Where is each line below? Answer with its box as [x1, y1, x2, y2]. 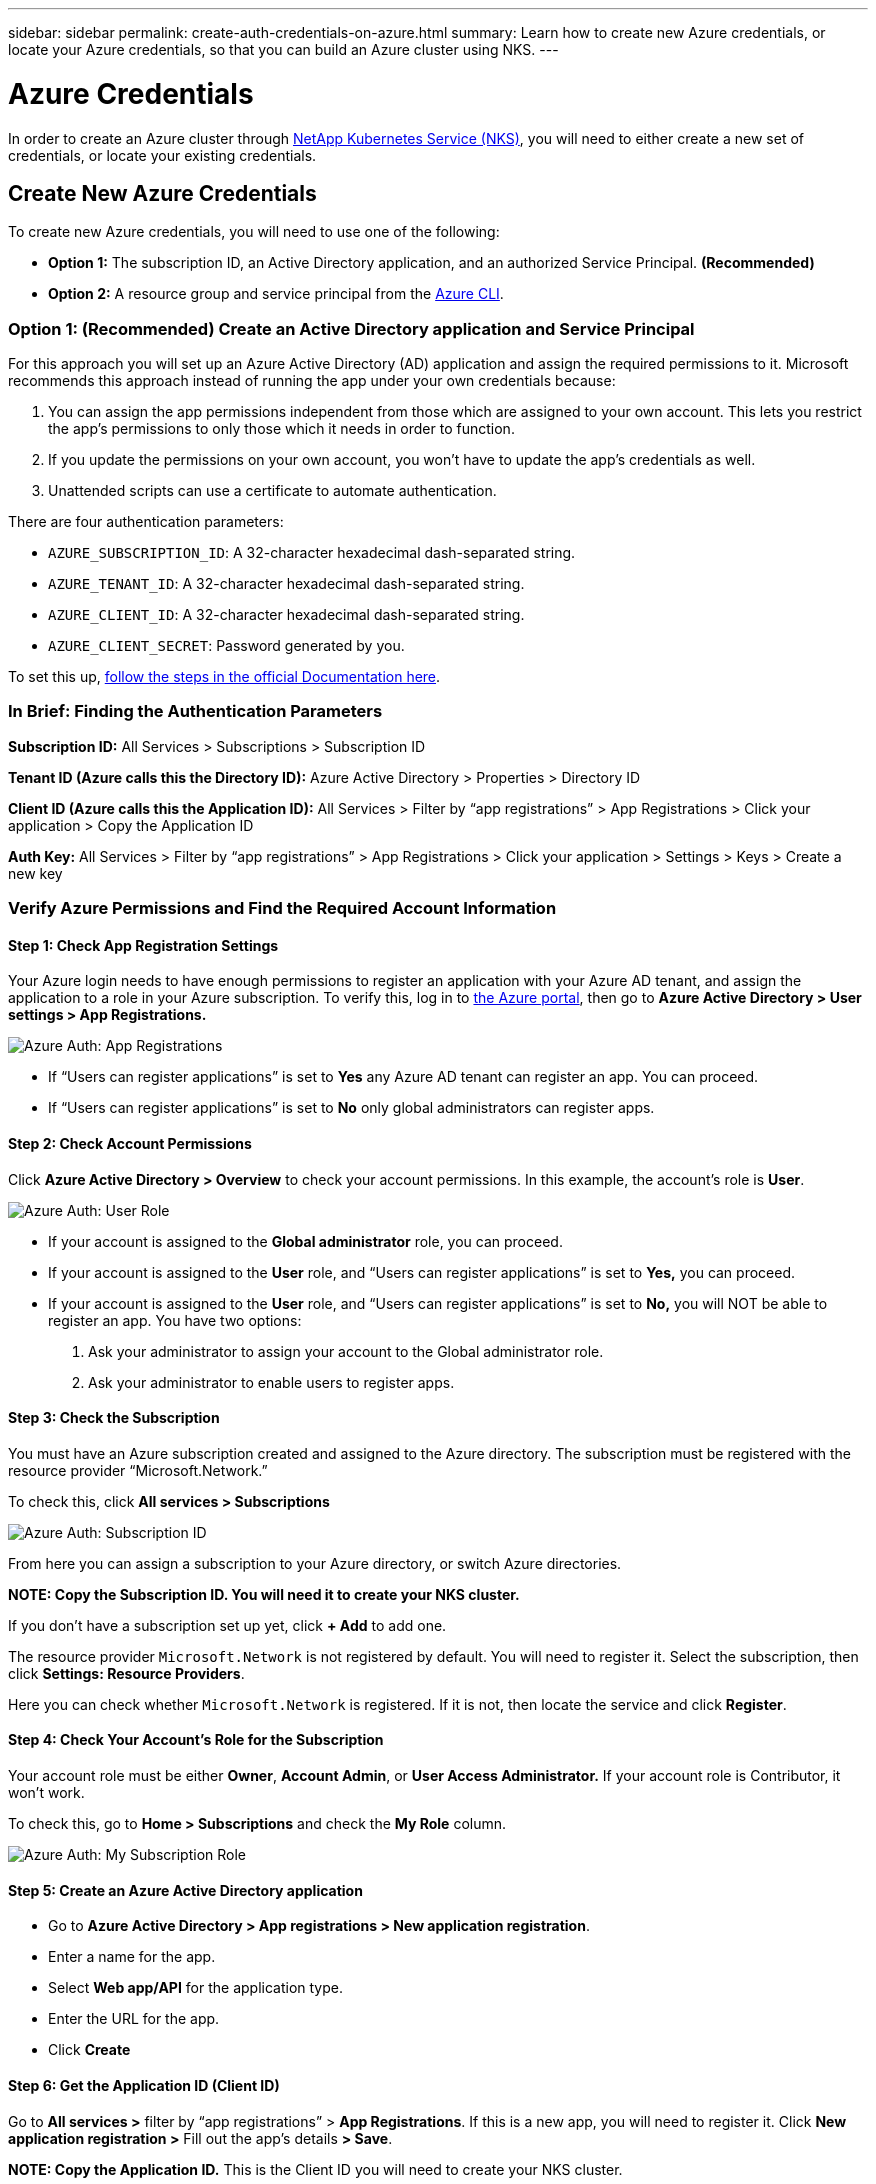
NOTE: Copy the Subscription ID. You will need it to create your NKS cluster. [8, 1585, 520, 1603]
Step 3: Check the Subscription [8, 1409, 220, 1427]
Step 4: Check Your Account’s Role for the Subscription [8, 1731, 384, 1749]
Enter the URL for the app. [48, 2010, 220, 2028]
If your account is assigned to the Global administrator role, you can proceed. [48, 1232, 563, 1250]
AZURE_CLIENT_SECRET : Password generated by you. [48, 637, 405, 655]
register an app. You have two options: [48, 1311, 302, 1329]
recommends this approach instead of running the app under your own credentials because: [8, 372, 616, 390]
